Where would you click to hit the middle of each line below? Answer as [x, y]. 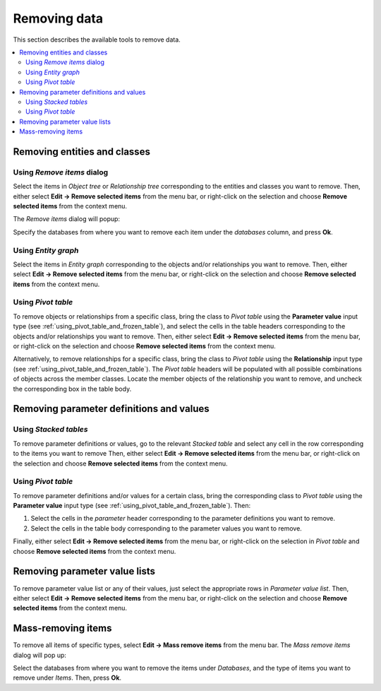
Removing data [58, 18]
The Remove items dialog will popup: [66, 219]
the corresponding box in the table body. [72, 389]
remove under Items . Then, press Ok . [67, 678]
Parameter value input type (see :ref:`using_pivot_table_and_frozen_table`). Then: [132, 506]
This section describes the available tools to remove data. [97, 40]
